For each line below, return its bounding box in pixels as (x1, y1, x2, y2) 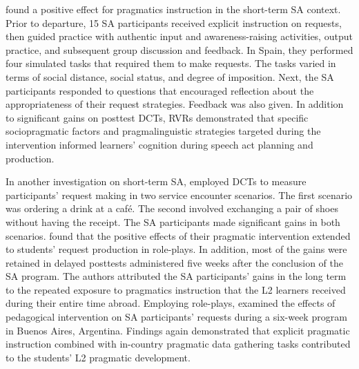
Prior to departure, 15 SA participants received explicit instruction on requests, (6, 15, 342, 30)
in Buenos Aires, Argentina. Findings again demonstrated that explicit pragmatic (6, 323, 350, 337)
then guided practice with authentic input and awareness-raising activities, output (6, 29, 353, 44)
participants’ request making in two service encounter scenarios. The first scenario (6, 187, 353, 202)
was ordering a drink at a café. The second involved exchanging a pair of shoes (6, 201, 338, 216)
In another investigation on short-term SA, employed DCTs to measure (6, 174, 307, 189)
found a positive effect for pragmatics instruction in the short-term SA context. (6, 2, 341, 16)
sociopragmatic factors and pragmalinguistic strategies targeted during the (6, 124, 321, 138)
